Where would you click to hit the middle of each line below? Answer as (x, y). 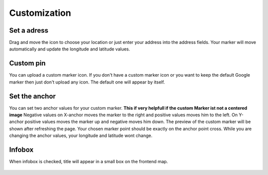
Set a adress (29, 30)
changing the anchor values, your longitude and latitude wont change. (81, 135)
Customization (40, 13)
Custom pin (27, 64)
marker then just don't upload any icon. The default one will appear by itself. (87, 82)
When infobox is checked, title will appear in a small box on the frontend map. (89, 162)
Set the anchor (33, 96)
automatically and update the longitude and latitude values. (70, 49)
